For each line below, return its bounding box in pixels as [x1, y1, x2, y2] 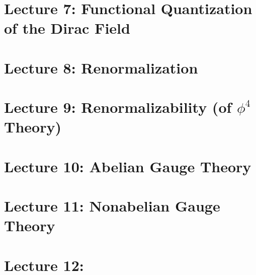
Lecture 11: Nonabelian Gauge [4, 195, 220, 216]
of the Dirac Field [4, 18, 130, 38]
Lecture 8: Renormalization [4, 57, 198, 78]
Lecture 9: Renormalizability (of [4, 97, 232, 117]
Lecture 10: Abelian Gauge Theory [4, 156, 251, 176]
